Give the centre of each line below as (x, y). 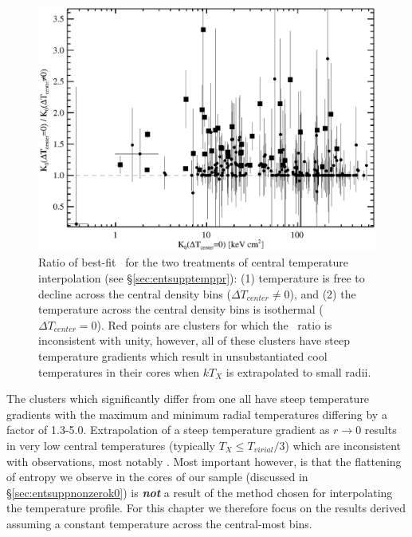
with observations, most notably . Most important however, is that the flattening (204, 461)
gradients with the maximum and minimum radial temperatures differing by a (197, 414)
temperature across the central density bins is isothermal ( (181, 309)
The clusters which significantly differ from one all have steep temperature (188, 399)
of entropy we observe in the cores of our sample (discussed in (157, 477)
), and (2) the (323, 293)
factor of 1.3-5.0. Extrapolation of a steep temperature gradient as (168, 430)
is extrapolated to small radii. (298, 371)
